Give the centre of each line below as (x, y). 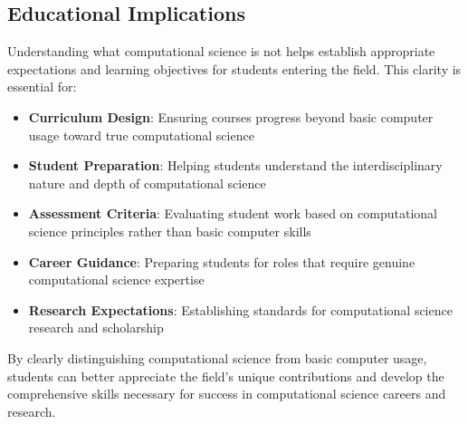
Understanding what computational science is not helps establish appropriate (221, 51)
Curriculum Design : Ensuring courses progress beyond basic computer (231, 116)
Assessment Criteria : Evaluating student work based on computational (233, 213)
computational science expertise (116, 279)
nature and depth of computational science (147, 183)
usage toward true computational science (141, 135)
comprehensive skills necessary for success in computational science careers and (227, 394)
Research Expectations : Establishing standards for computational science (240, 309)
